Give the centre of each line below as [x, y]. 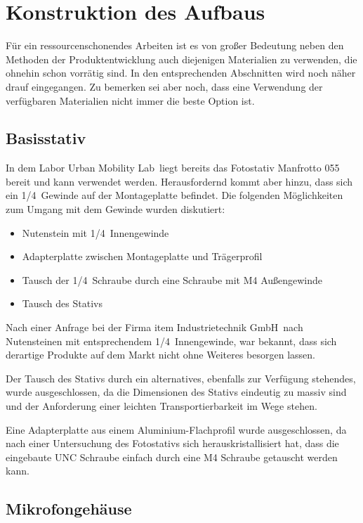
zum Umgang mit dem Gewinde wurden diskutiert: [115, 209]
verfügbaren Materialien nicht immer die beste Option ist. [130, 100]
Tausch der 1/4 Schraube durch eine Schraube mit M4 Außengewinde [172, 279]
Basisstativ [46, 138]
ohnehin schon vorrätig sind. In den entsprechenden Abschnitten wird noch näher [181, 73]
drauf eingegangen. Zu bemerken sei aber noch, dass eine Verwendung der [164, 86]
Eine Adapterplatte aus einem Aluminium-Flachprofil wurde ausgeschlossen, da [176, 429]
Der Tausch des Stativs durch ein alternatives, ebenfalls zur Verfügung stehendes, [181, 378]
